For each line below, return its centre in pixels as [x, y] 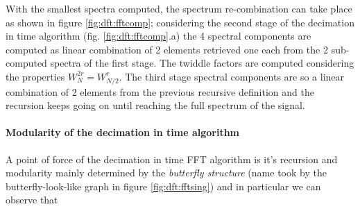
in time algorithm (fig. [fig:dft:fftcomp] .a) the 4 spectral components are [158, 36]
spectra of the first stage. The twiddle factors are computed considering [202, 63]
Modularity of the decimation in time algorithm [123, 132]
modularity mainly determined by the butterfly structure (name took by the [166, 173]
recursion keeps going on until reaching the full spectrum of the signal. [155, 105]
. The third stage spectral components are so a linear [232, 76]
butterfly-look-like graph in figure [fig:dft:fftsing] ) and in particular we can [163, 186]
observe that [32, 200]
